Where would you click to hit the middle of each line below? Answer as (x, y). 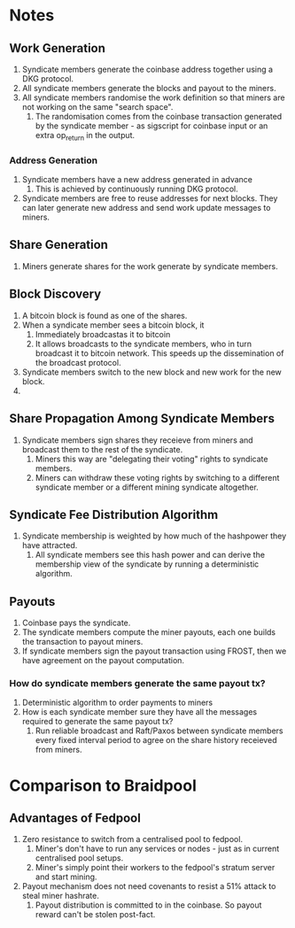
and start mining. (66, 877)
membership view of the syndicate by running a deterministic (147, 564)
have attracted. (50, 545)
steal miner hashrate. (60, 896)
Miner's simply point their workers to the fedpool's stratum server (155, 868)
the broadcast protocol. (78, 362)
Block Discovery (55, 294)
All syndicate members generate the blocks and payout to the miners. (149, 88)
